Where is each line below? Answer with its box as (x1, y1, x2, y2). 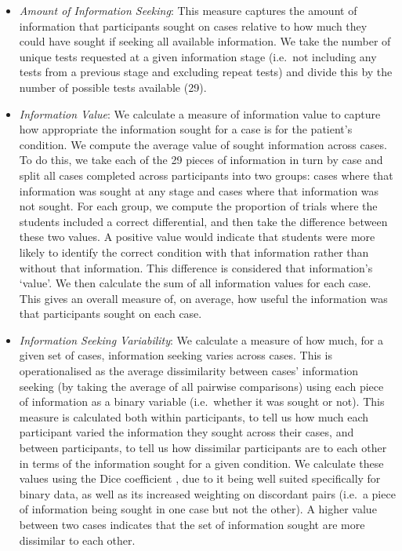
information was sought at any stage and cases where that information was (19, 182, 379, 199)
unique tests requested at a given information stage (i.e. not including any (19, 48, 377, 64)
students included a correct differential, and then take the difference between (19, 213, 388, 229)
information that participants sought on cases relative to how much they (19, 17, 368, 34)
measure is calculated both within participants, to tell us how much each (19, 408, 369, 425)
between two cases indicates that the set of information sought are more (19, 516, 365, 532)
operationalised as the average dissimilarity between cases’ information (19, 363, 359, 379)
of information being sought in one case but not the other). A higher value (19, 501, 377, 517)
